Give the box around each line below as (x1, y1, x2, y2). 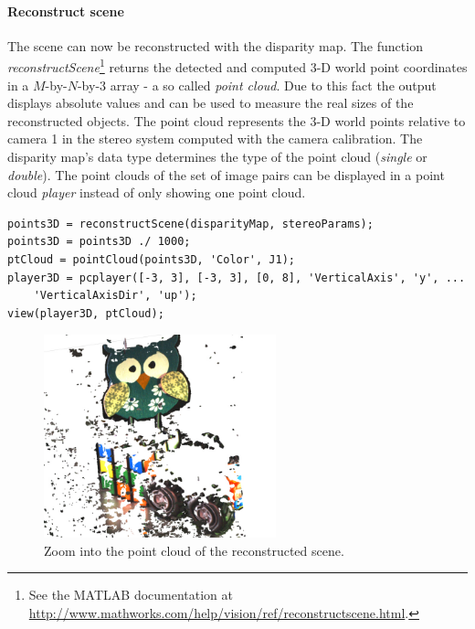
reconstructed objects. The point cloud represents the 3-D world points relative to (7, 111, 466, 130)
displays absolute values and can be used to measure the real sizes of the (7, 93, 414, 112)
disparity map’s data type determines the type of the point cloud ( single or (7, 147, 427, 166)
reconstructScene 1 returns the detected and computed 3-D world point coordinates (7, 55, 468, 77)
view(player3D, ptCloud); (7, 306, 164, 320)
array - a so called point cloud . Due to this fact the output (110, 75, 437, 94)
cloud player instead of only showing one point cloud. (7, 183, 306, 202)
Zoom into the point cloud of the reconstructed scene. (44, 540, 344, 560)
